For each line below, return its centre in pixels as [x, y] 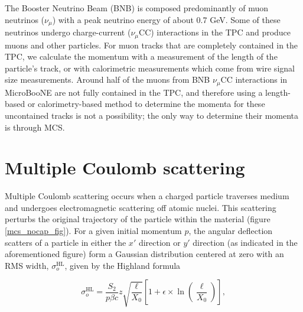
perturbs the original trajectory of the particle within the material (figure [138, 219]
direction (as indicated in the [245, 242]
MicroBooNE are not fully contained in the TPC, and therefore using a [134, 92]
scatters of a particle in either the [66, 242]
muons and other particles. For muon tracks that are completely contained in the [151, 45]
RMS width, [27, 265]
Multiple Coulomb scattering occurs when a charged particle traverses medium [147, 196]
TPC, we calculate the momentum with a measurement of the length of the [141, 56]
